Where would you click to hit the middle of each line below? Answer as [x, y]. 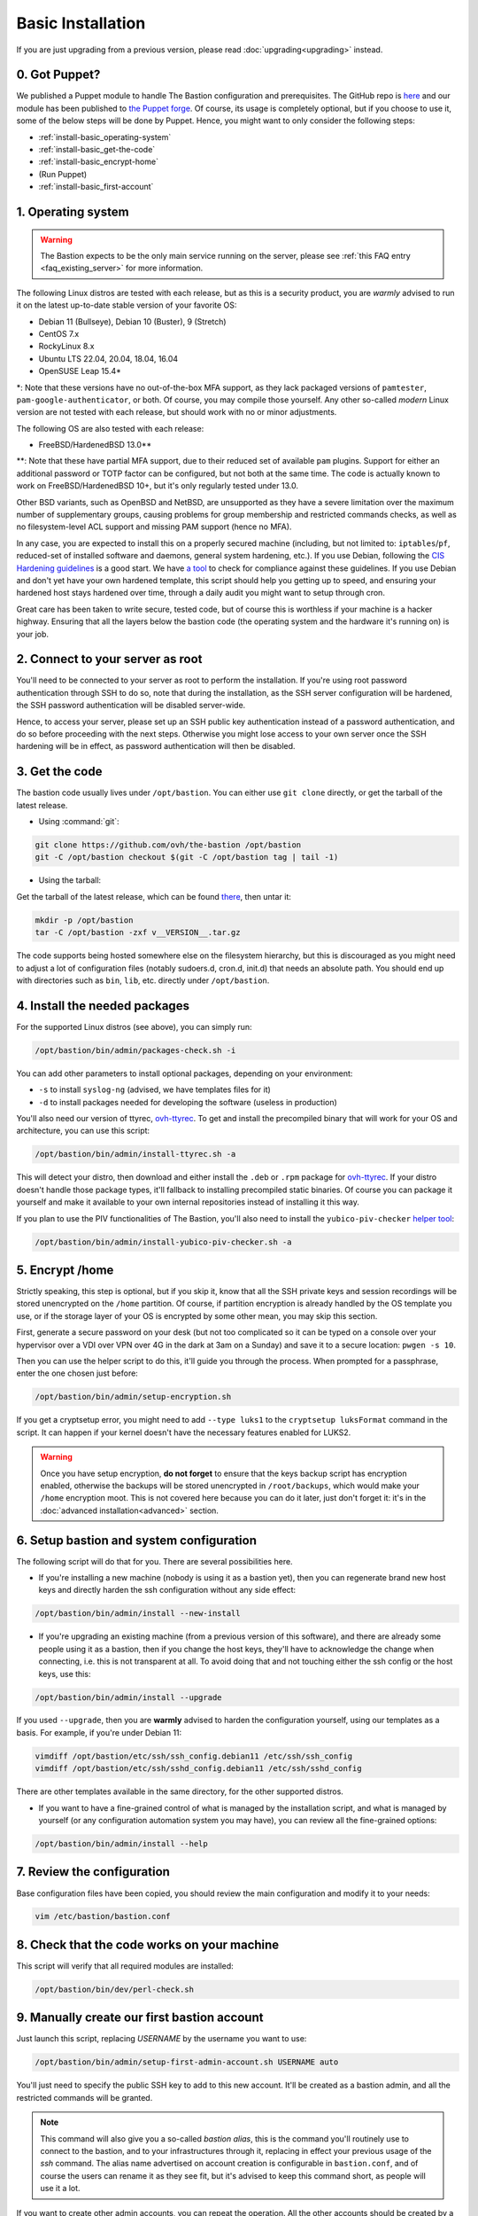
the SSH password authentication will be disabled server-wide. [131, 706]
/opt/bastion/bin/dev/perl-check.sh [115, 1989]
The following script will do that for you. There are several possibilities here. [154, 1561]
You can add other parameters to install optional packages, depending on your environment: [185, 1073]
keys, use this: [65, 1674]
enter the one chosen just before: [77, 1373]
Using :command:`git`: [79, 822]
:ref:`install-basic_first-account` [96, 187]
